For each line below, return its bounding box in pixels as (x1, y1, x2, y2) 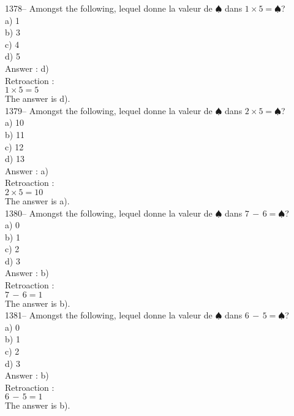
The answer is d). (5, 92, 70, 105)
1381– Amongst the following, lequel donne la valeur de (5, 309, 213, 322)
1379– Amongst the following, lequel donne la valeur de (5, 104, 213, 117)
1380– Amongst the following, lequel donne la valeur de (5, 206, 213, 219)
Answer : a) (5, 164, 48, 177)
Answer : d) (5, 61, 49, 74)
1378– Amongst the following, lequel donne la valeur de (5, 2, 213, 14)
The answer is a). (5, 194, 70, 207)
